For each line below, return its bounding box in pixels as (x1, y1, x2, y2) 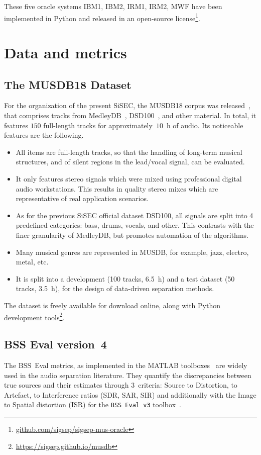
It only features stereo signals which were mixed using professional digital (16, 173, 242, 184)
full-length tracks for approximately (43, 120, 153, 130)
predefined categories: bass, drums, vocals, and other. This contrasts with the (16, 220, 254, 230)
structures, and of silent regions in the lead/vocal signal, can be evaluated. (16, 156, 245, 167)
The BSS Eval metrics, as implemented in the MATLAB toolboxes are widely (4, 359, 247, 370)
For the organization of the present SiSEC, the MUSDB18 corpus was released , (4, 100, 250, 111)
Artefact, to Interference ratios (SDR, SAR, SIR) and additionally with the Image (4, 389, 256, 400)
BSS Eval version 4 (4, 336, 107, 352)
